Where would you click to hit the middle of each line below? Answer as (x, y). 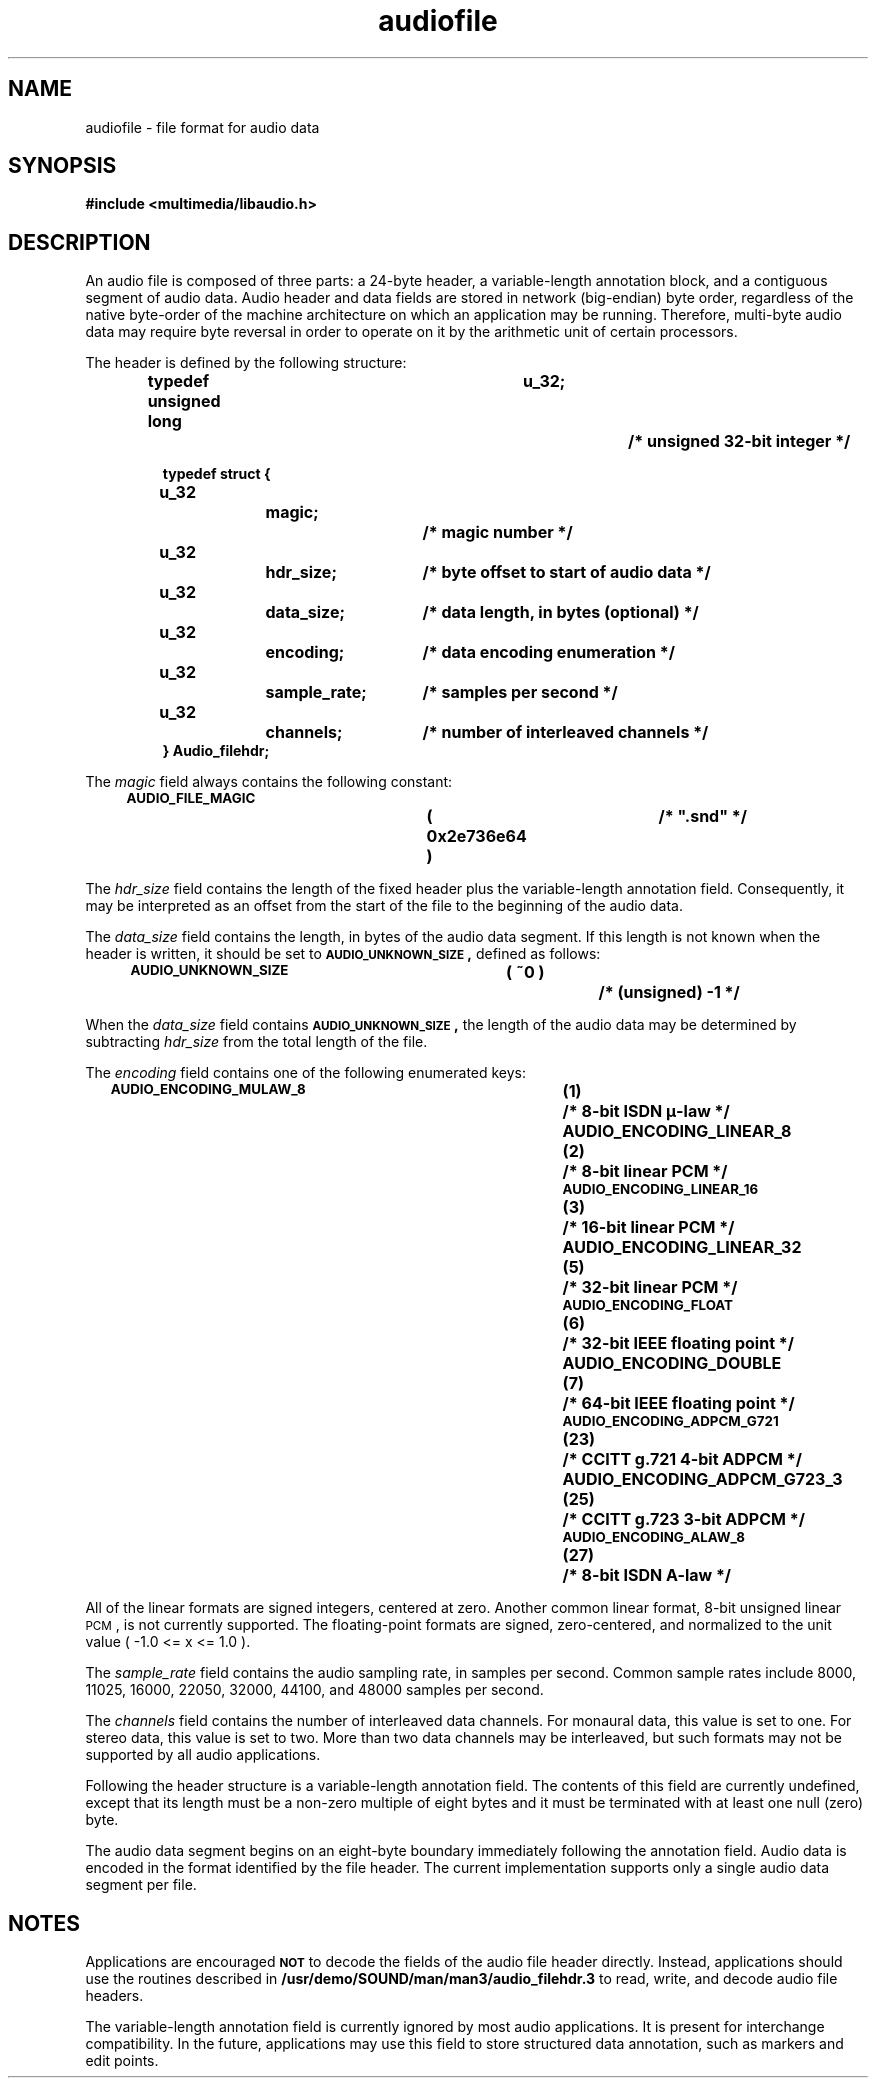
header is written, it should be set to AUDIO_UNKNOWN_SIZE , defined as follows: (343, 954)
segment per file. (141, 1885)
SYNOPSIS (62, 166)
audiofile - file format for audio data (202, 127)
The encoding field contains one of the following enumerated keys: (306, 1073)
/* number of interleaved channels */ (565, 732)
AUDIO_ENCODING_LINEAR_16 (660, 1189)
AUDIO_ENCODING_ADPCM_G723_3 (702, 1479)
